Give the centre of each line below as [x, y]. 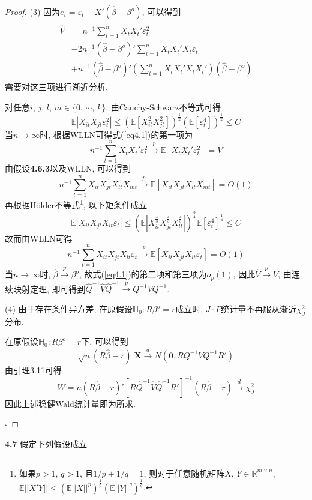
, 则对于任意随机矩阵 [184, 473]
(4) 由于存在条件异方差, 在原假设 [69, 309]
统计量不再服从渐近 [259, 309]
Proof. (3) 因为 [33, 11]
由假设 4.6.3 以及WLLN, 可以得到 [68, 168]
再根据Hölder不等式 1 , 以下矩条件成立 [76, 204]
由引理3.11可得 [33, 369]
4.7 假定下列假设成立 [46, 444]
